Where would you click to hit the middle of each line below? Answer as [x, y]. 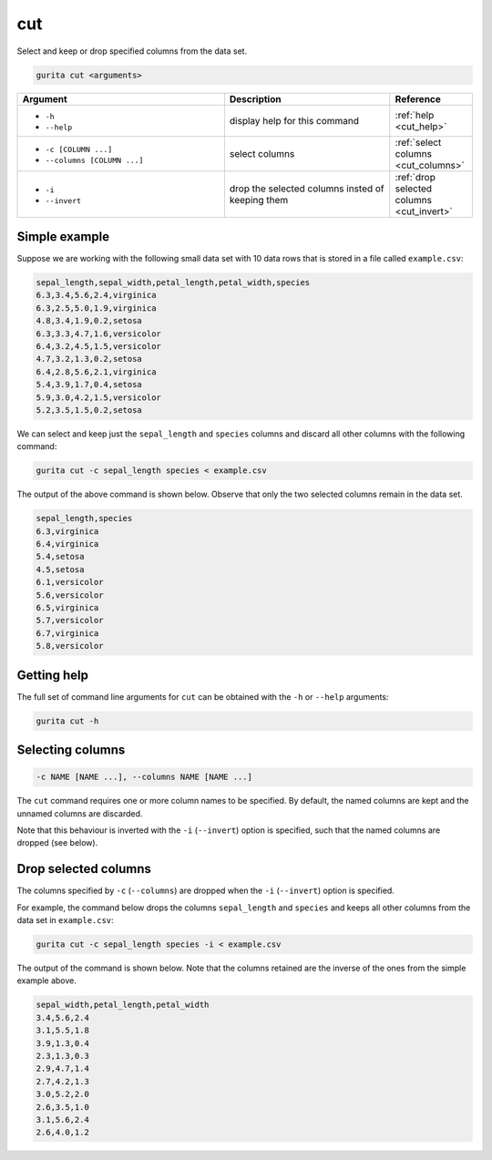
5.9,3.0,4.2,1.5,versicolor [98, 397]
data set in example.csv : [65, 920]
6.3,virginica [67, 531]
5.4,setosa [60, 557]
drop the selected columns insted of [307, 189]
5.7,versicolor [70, 621]
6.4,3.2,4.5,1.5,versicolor [98, 346]
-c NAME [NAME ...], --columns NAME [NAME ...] [144, 777]
